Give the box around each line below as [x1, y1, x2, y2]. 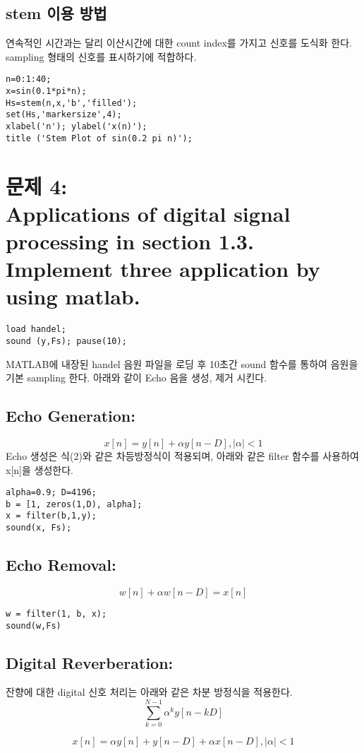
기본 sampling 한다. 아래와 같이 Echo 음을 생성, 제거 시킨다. [6, 370, 267, 385]
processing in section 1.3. [6, 226, 254, 255]
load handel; [6, 324, 66, 335]
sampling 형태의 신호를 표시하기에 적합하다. [6, 49, 197, 64]
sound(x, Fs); [6, 523, 72, 533]
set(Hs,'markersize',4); [6, 109, 122, 120]
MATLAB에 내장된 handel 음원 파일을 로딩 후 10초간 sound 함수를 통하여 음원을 [6, 356, 358, 371]
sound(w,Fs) [6, 620, 61, 631]
